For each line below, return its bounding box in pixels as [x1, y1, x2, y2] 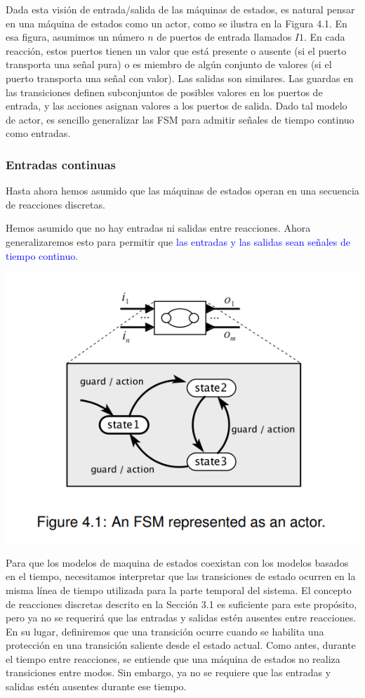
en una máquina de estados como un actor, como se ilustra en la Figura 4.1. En [6, 15, 347, 30]
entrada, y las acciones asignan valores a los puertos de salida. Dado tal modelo [6, 98, 347, 113]
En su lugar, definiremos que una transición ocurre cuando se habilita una [6, 624, 324, 638]
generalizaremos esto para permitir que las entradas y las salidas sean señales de [6, 234, 350, 249]
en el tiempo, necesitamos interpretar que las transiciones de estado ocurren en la [6, 569, 356, 584]
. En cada [304, 29, 345, 44]
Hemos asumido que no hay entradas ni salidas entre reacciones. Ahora [6, 220, 311, 235]
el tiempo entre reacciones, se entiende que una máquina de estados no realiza [6, 651, 340, 666]
